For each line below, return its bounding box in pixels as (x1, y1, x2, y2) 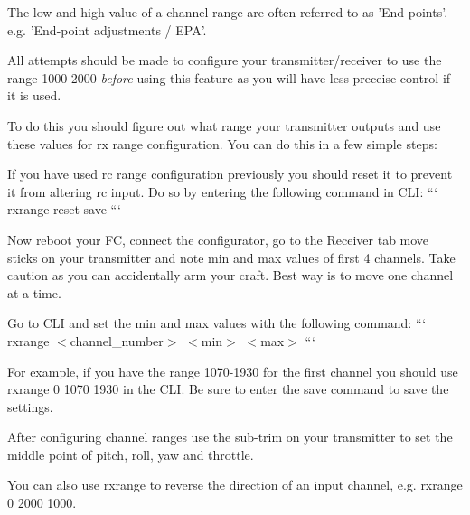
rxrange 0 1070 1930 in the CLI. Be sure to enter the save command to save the (7, 379, 449, 398)
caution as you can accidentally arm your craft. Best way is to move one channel (7, 266, 454, 285)
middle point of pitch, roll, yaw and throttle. (7, 445, 254, 463)
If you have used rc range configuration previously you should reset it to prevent (7, 164, 453, 183)
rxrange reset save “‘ (7, 200, 121, 219)
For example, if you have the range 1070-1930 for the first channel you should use (7, 361, 458, 380)
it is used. (7, 86, 61, 105)
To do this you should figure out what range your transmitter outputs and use (7, 116, 441, 135)
